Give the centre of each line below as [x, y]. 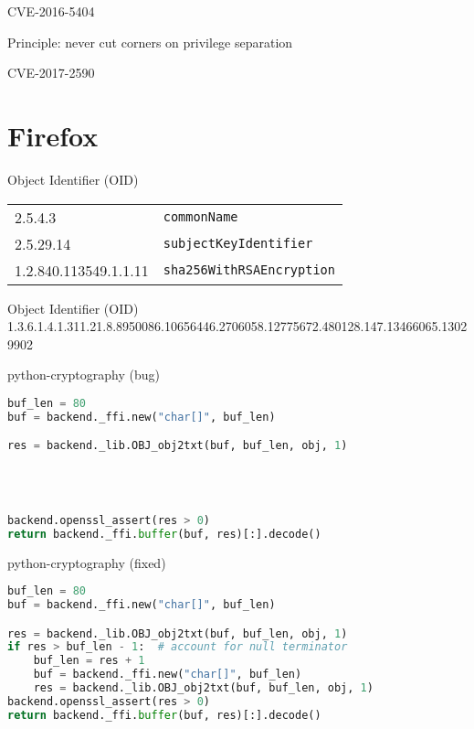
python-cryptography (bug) [84, 375]
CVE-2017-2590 [51, 73]
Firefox [53, 135]
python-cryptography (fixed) [87, 562]
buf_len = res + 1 [89, 661]
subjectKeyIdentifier [238, 243]
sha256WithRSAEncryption [249, 270]
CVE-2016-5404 [51, 11]
